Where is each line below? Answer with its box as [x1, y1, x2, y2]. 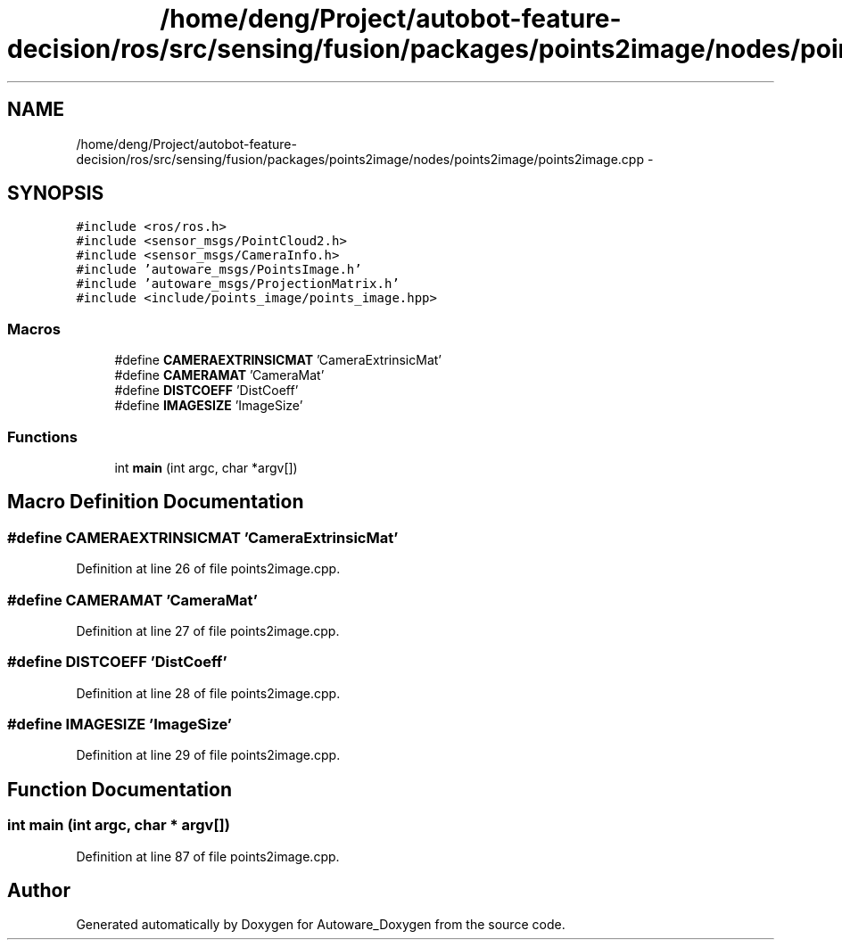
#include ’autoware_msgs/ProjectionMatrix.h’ [76, 276, 400, 292]
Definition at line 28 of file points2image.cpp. [76, 685, 341, 701]
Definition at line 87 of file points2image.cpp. [76, 848, 340, 864]
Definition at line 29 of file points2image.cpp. [76, 747, 341, 763]
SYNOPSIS [7, 182, 104, 205]
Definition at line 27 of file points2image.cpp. [76, 622, 340, 638]
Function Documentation [7, 778, 232, 801]
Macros [7, 319, 61, 338]
